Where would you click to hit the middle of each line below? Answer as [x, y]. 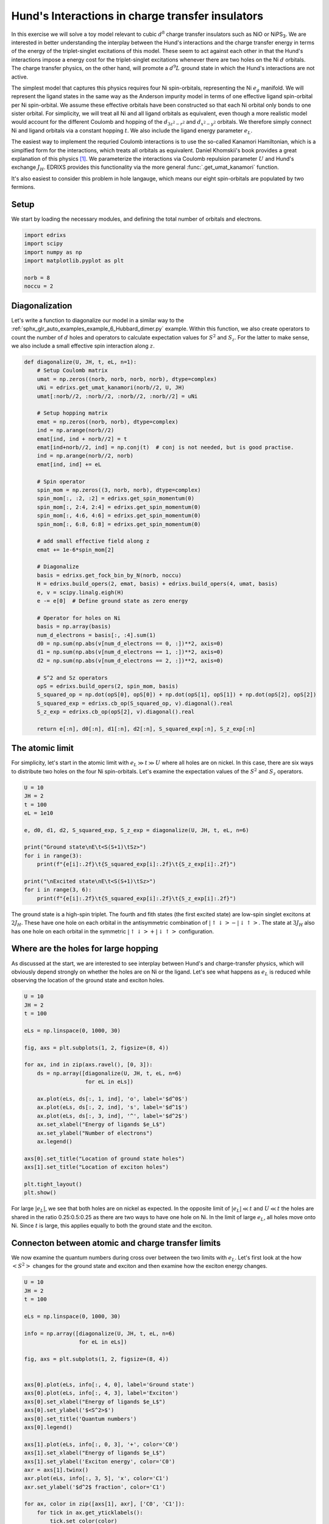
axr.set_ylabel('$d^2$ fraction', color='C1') [95, 1487]
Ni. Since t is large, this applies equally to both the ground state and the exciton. [112, 1226]
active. [20, 77]
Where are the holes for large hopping [85, 949]
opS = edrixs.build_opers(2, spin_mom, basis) [108, 686]
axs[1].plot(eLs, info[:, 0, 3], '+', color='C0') [101, 1444]
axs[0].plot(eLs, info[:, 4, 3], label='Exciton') [101, 1393]
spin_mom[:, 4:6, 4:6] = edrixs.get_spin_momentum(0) [119, 516]
